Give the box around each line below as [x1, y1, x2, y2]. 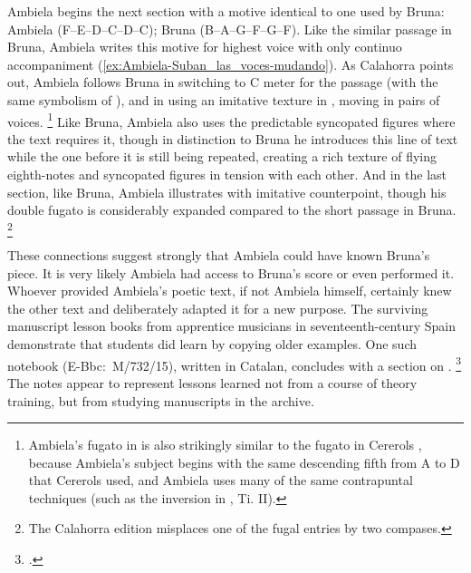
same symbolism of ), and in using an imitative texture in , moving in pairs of [7, 90, 440, 109]
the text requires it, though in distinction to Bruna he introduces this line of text [7, 129, 458, 148]
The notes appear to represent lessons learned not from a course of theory [7, 373, 418, 392]
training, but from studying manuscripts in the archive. [7, 391, 314, 410]
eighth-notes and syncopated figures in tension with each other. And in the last [7, 165, 447, 183]
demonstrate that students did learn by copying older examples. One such [7, 335, 418, 354]
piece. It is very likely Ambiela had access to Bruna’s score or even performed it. [7, 263, 455, 282]
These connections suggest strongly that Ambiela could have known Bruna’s [7, 246, 430, 265]
